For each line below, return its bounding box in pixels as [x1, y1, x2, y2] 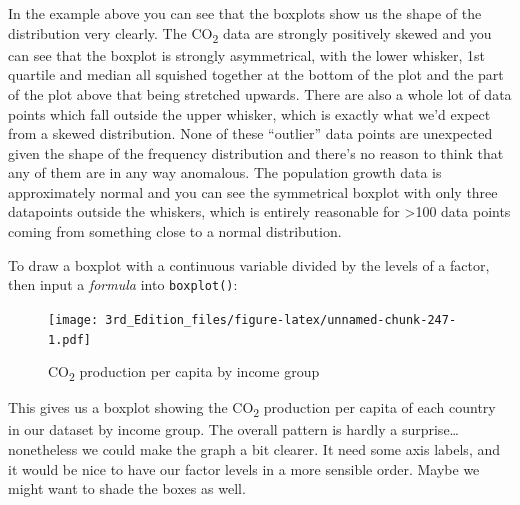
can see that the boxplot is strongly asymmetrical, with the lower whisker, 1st [8, 44, 485, 65]
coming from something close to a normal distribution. [8, 221, 342, 242]
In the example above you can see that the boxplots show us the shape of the [8, 3, 482, 23]
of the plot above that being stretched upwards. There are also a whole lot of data [8, 83, 512, 104]
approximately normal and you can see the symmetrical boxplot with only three [8, 181, 498, 202]
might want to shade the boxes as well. [8, 478, 246, 499]
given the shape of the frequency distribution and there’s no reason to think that [8, 142, 504, 163]
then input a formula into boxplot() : [8, 274, 238, 295]
